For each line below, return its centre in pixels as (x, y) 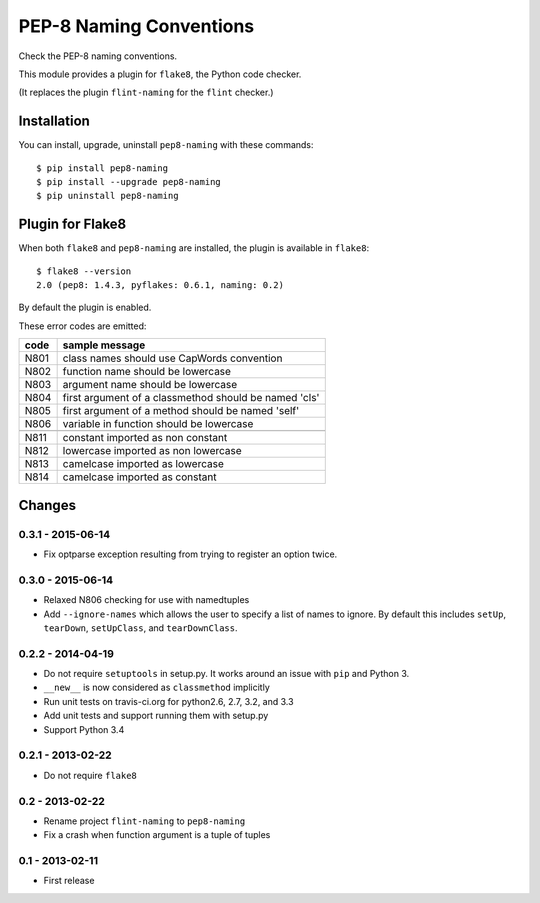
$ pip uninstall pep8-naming (107, 196)
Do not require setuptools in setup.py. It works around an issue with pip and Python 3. (226, 674)
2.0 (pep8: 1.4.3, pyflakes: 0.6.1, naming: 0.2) (160, 285)
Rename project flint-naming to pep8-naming (144, 821)
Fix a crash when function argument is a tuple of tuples (157, 835)
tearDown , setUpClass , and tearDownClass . (140, 627)
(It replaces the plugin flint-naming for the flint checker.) (146, 92)
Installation (54, 121)
